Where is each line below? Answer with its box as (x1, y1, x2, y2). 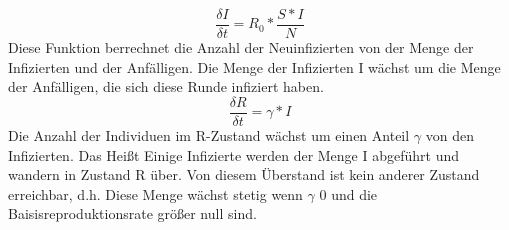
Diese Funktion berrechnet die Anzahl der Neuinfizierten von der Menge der (8, 37, 474, 58)
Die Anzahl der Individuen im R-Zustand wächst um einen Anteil (8, 124, 410, 145)
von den (425, 124, 474, 145)
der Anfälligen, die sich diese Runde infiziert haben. (8, 76, 324, 97)
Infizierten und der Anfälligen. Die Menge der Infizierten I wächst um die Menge (8, 56, 501, 77)
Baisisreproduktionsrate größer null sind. (8, 203, 257, 224)
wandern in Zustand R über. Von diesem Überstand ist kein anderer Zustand (8, 164, 480, 185)
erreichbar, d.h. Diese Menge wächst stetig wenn (8, 183, 303, 204)
